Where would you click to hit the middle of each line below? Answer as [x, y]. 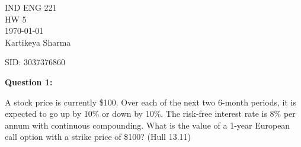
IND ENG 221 [31, 7]
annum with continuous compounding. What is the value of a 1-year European [148, 125]
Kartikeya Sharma [38, 42]
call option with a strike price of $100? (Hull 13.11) [98, 137]
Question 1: [29, 82]
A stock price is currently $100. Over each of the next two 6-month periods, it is [151, 102]
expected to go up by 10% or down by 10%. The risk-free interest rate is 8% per [150, 114]
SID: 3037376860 [35, 62]
